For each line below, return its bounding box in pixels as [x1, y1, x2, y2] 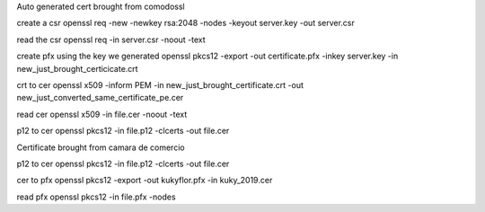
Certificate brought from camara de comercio [16, 142, 185, 153]
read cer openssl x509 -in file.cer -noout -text [16, 109, 188, 119]
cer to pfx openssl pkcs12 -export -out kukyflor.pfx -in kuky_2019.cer [16, 175, 273, 186]
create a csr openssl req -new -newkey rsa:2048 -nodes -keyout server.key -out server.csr [16, 18, 355, 29]
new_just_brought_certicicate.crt [16, 63, 138, 74]
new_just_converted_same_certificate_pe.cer [16, 93, 184, 103]
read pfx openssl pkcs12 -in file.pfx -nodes [16, 191, 176, 202]
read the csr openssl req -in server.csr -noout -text [16, 34, 206, 45]
